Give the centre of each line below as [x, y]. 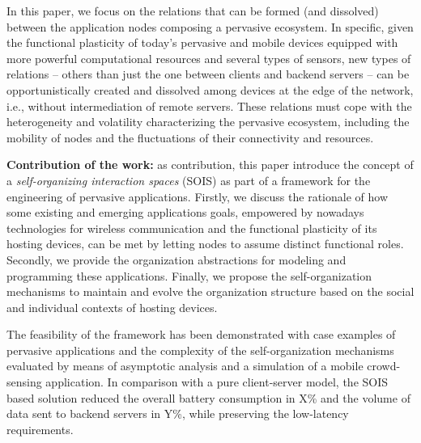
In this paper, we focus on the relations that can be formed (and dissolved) [193, 11]
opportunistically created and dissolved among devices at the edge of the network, [210, 89]
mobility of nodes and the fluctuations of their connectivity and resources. [190, 137]
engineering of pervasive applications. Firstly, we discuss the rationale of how [197, 196]
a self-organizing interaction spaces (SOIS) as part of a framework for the [189, 180]
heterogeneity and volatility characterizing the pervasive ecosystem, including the [208, 122]
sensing [24, 382]
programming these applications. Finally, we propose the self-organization [189, 275]
